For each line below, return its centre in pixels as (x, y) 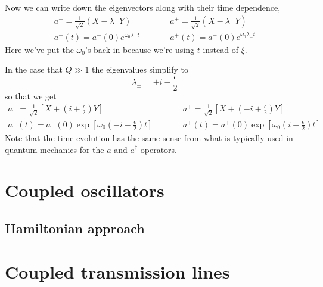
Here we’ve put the (39, 49)
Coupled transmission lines (117, 272)
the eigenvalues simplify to (140, 69)
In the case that (34, 69)
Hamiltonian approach (75, 228)
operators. (159, 149)
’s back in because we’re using (140, 49)
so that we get (31, 96)
